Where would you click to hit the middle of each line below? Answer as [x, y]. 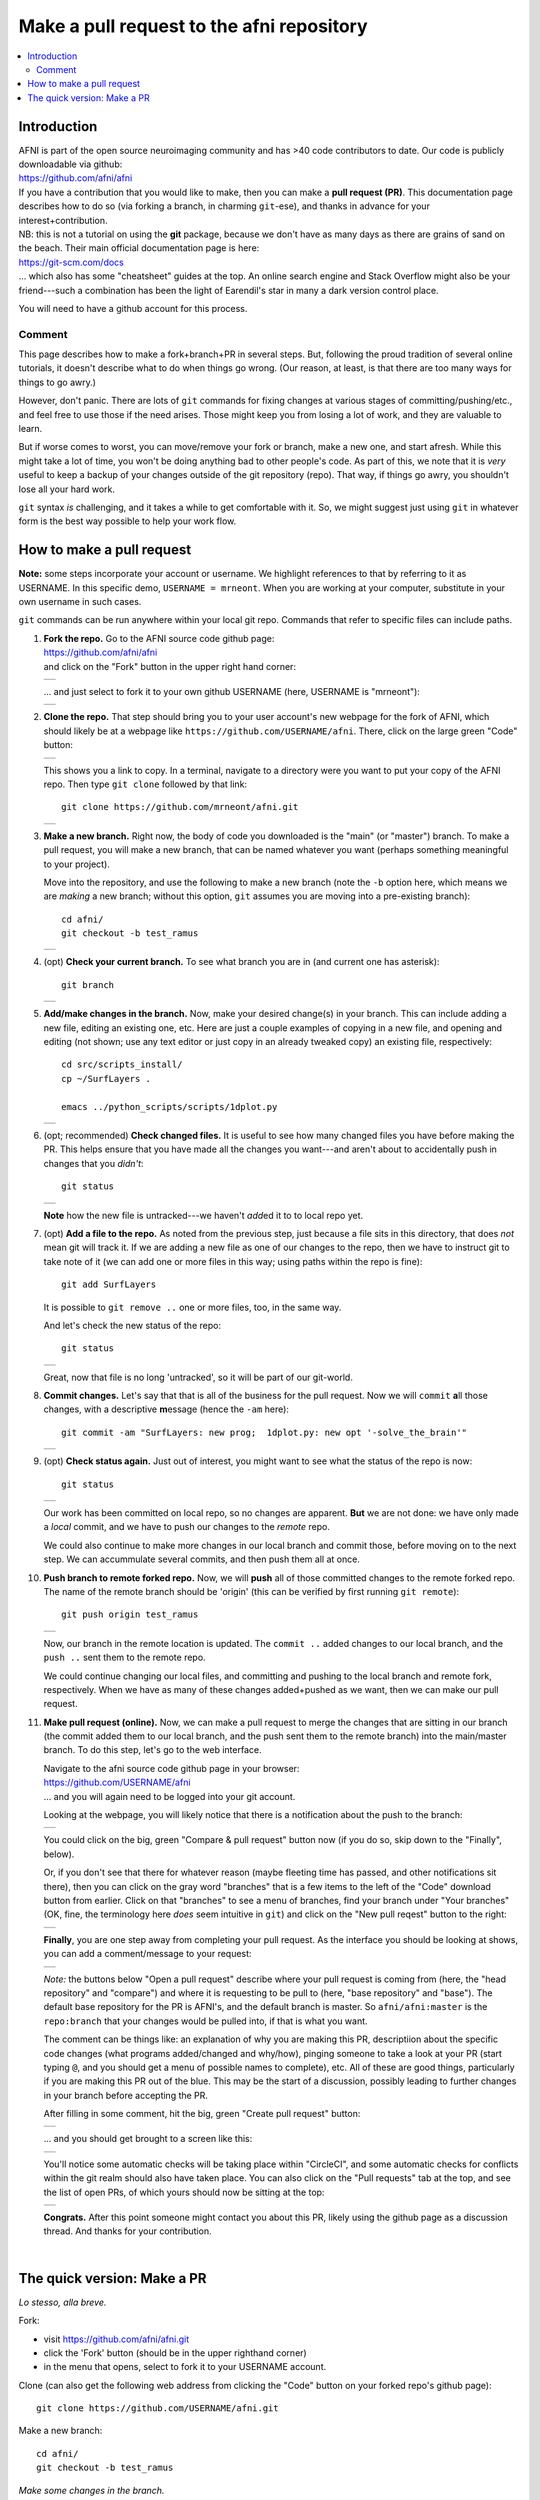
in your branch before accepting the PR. [126, 2095]
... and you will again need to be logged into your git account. [169, 1796]
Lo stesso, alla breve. [62, 2302]
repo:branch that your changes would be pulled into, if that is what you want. [206, 2021]
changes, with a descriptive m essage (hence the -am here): [166, 1409]
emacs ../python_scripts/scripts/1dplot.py [169, 1106]
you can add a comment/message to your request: [147, 1954]
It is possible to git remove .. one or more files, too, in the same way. [192, 1307]
